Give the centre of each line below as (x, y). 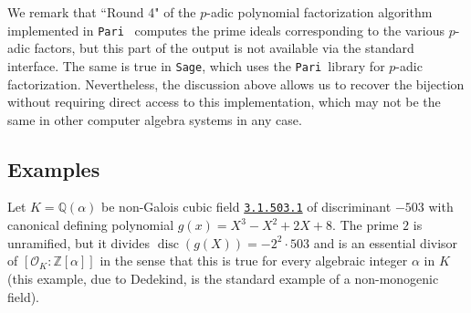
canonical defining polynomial (91, 225)
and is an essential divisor (386, 242)
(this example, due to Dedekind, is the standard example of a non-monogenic (223, 278)
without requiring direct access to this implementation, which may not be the (224, 102)
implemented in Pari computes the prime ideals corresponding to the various (226, 30)
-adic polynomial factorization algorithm (319, 12)
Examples (54, 168)
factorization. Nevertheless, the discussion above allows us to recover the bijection (236, 83)
